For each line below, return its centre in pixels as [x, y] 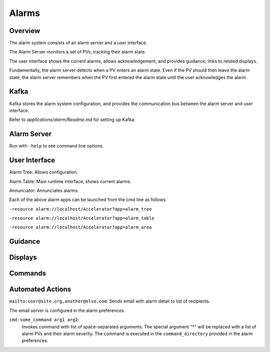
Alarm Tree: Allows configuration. [44, 172]
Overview [25, 31]
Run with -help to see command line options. [56, 146]
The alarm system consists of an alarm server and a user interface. [78, 43]
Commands [28, 273]
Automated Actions [40, 289]
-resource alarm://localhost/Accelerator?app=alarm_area [80, 227]
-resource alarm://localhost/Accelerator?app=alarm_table [82, 218]
